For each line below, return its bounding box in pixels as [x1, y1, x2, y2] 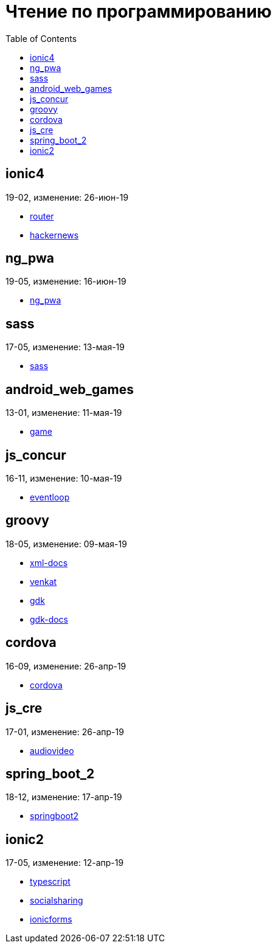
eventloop [30, 491, 70, 502]
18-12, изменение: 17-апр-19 [5, 792, 122, 803]
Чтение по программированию [5, 1, 272, 22]
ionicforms [30, 914, 72, 925]
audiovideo [30, 745, 74, 756]
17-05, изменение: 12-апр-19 [5, 857, 124, 868]
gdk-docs [30, 614, 68, 625]
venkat [30, 576, 57, 587]
